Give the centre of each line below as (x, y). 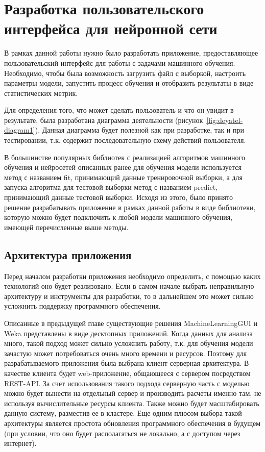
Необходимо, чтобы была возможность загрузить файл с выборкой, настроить (125, 73)
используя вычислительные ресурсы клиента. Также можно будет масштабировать (132, 403)
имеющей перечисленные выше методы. (66, 227)
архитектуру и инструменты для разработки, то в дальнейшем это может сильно (129, 296)
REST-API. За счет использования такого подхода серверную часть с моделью (127, 383)
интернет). (20, 443)
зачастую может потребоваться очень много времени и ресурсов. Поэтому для (126, 353)
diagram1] (20, 130)
